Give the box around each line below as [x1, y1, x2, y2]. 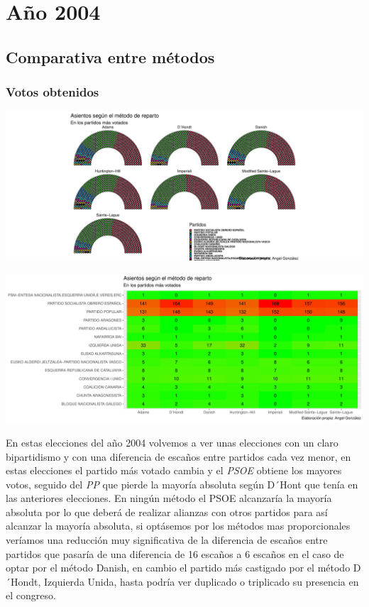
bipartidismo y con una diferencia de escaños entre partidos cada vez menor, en [6, 449, 351, 464]
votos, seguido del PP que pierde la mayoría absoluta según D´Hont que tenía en [6, 476, 358, 491]
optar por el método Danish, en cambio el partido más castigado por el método [6, 560, 351, 575]
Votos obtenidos [6, 83, 99, 101]
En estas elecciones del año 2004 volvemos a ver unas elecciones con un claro [6, 434, 338, 449]
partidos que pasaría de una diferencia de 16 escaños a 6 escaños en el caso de [6, 546, 344, 561]
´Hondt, [6, 574, 41, 589]
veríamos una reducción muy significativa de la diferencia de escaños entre [6, 532, 328, 547]
